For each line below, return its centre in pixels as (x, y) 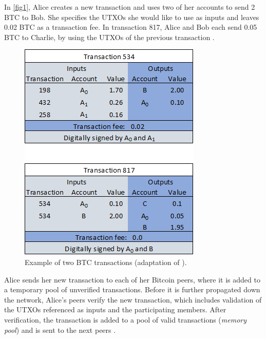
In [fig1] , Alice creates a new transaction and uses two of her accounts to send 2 (130, 7)
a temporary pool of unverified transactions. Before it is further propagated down (132, 289)
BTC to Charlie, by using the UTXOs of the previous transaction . (109, 37)
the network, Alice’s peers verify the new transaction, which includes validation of (133, 299)
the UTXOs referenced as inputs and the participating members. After (115, 309)
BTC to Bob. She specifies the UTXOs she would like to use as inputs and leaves (132, 17)
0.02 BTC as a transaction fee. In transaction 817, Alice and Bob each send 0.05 (131, 27)
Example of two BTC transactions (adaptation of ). (106, 262)
